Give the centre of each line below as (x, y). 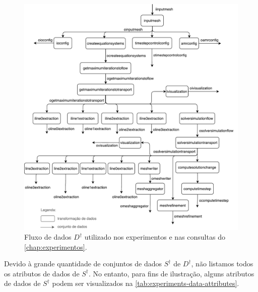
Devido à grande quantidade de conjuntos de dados (83, 264)
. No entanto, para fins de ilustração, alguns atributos (172, 273)
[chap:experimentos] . (56, 246)
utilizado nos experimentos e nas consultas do (155, 237)
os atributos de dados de (42, 273)
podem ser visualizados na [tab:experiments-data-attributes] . (146, 283)
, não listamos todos (222, 264)
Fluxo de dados (48, 237)
